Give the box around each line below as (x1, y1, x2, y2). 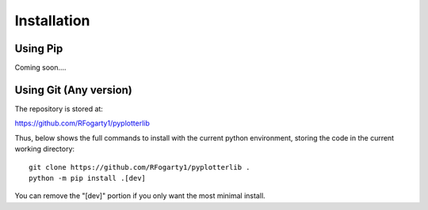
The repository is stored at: (14, 103, 103, 114)
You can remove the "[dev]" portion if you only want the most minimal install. (14, 191, 266, 201)
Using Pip (14, 42, 63, 55)
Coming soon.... (14, 63, 67, 73)
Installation (14, 12, 90, 29)
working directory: (14, 144, 75, 154)
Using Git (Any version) (14, 83, 132, 96)
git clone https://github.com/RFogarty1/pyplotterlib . (29, 163, 250, 171)
